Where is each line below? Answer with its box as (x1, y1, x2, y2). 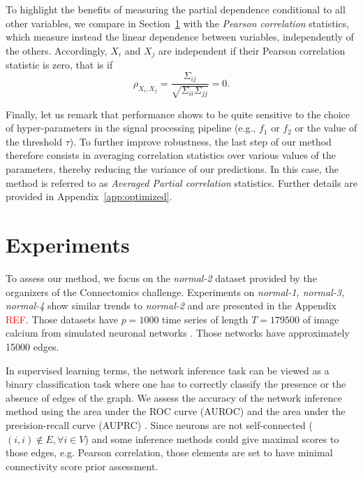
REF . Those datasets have (6, 311, 119, 326)
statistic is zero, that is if (6, 57, 113, 72)
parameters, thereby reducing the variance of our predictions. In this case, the (6, 162, 339, 176)
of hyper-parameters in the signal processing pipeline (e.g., (6, 120, 256, 135)
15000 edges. (6, 339, 59, 353)
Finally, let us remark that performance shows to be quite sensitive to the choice (6, 106, 350, 121)
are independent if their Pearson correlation (158, 43, 346, 57)
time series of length (162, 311, 249, 326)
